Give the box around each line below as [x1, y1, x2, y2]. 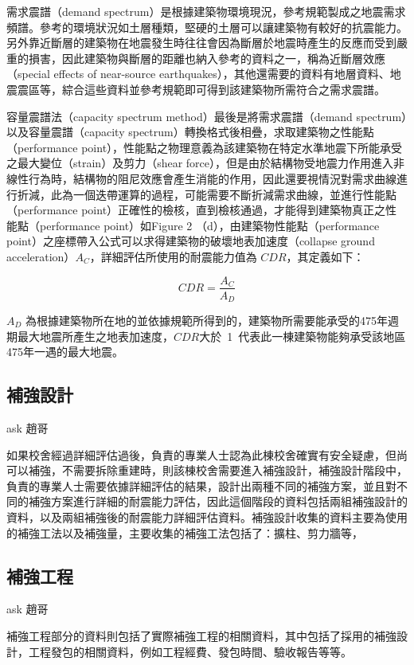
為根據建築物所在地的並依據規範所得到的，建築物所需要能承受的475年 [25, 312, 389, 329]
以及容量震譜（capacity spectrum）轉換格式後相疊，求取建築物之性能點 [6, 123, 374, 140]
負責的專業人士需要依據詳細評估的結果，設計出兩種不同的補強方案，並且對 [6, 477, 396, 494]
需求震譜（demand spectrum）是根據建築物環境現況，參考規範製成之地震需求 [6, 3, 406, 19]
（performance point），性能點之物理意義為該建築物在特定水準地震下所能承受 [6, 139, 403, 155]
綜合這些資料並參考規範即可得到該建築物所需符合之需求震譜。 [61, 80, 385, 97]
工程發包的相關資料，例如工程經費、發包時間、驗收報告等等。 [28, 643, 352, 659]
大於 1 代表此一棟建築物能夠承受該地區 [199, 327, 406, 344]
